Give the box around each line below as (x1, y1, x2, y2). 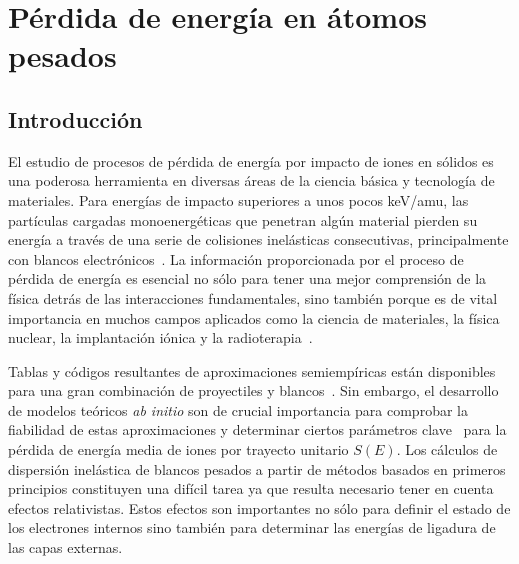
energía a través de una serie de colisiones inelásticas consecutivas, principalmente (8, 229, 509, 250)
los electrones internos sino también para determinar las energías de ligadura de (8, 517, 496, 538)
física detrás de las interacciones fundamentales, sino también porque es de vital (8, 287, 498, 308)
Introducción (8, 103, 143, 134)
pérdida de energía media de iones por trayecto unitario (8, 439, 349, 460)
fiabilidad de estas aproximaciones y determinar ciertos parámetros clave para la (8, 419, 507, 440)
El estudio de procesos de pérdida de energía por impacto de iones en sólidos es (8, 150, 494, 171)
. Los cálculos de (396, 439, 498, 460)
